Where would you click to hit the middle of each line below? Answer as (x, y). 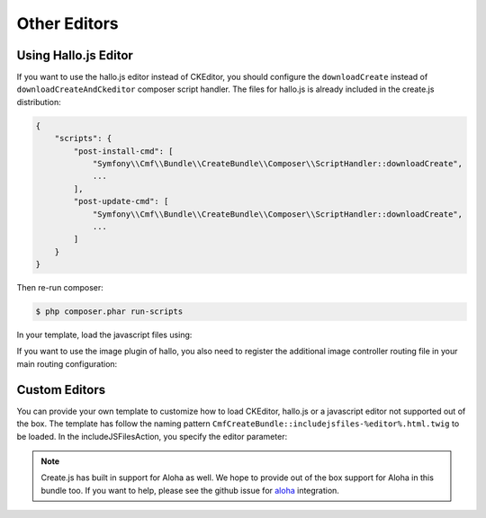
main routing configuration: (67, 363)
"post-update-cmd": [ (121, 201)
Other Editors (67, 23)
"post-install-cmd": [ (124, 151)
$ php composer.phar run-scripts (109, 312)
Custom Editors (61, 390)
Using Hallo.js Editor (75, 55)
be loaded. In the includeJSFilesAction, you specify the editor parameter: (152, 436)
